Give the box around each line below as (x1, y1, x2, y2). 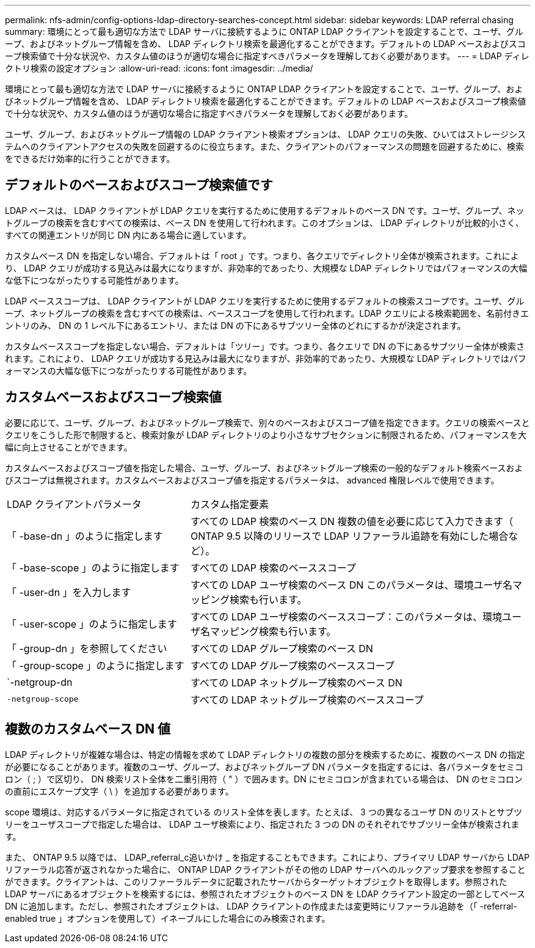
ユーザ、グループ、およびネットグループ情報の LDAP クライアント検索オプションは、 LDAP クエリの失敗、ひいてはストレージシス (5, 129, 526, 139)
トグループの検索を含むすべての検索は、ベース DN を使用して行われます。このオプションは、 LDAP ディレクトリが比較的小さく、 (5, 217, 524, 228)
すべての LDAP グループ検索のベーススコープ (190, 659, 395, 672)
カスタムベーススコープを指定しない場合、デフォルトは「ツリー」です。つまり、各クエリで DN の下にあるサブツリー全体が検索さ (5, 340, 525, 351)
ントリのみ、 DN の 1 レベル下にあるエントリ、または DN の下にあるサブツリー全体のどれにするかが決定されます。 (5, 320, 466, 331)
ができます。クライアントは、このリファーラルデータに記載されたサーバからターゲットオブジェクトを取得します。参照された (5, 876, 508, 887)
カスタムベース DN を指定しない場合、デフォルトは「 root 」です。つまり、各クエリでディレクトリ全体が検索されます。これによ (5, 250, 519, 261)
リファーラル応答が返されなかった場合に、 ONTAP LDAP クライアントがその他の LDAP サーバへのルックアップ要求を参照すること (5, 864, 526, 875)
